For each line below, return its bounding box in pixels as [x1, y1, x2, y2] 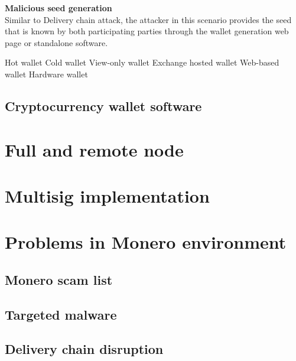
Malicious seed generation [5, 2, 112, 14]
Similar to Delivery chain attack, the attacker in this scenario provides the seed [5, 13, 292, 25]
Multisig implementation [5, 183, 210, 207]
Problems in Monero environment [5, 230, 287, 254]
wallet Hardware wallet [5, 67, 88, 80]
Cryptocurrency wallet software [5, 96, 202, 115]
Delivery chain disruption [5, 340, 164, 358]
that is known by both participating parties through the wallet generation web [5, 25, 289, 37]
